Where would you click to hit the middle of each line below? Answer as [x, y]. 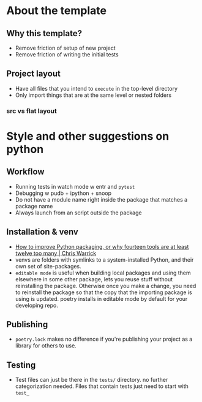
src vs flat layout [32, 111]
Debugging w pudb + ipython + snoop [63, 193]
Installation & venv [42, 232]
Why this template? [44, 33]
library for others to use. [46, 346]
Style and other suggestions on [88, 136]
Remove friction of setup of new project [65, 48]
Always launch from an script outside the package [78, 213]
